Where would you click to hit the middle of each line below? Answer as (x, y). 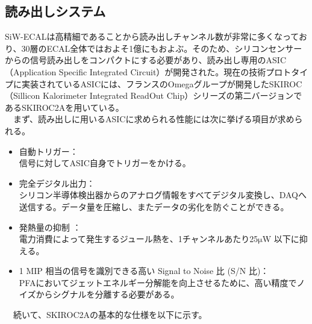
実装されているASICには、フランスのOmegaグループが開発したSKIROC (162, 83)
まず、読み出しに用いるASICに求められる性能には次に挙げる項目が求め (154, 119)
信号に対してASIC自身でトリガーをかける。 (105, 163)
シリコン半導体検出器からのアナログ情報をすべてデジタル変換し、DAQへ (163, 195)
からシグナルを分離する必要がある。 (108, 294)
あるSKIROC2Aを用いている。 (64, 107)
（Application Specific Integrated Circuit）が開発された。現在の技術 (136, 71)
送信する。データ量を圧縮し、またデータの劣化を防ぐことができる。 (154, 206)
